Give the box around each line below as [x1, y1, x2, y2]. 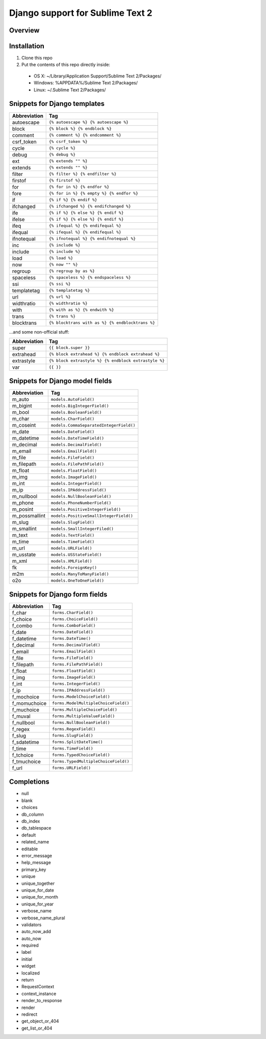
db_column [21, 811, 44, 817]
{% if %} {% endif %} [48, 197, 98, 203]
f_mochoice [12, 693, 39, 700]
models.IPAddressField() [51, 487, 107, 492]
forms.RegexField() [52, 727, 96, 732]
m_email [12, 448, 32, 454]
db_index [21, 818, 40, 824]
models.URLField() [51, 545, 92, 551]
